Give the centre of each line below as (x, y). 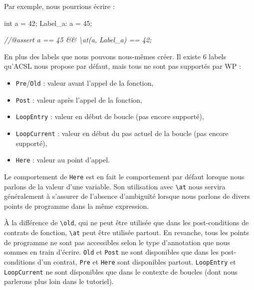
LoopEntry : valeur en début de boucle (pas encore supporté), (110, 116)
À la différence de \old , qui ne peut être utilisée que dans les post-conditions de (127, 222)
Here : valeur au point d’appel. (63, 160)
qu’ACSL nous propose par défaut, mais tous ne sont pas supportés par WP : (123, 66)
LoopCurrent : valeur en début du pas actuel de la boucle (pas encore (122, 133)
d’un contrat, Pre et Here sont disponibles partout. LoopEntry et (136, 261)
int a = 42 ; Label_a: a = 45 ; (48, 23)
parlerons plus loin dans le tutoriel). (59, 281)
